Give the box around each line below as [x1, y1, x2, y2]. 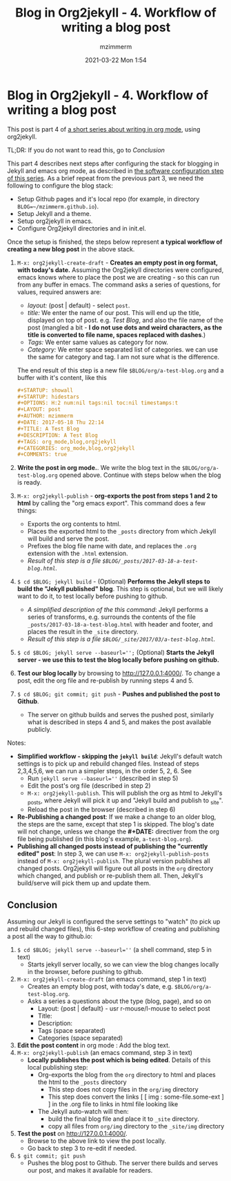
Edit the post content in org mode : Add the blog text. [17, 1040, 170, 1049]
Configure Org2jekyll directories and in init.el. [17, 224, 146, 233]
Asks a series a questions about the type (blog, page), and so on [27, 997, 212, 1005]
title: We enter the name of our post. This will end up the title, [27, 308, 201, 316]
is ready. [17, 478, 42, 487]
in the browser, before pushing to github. [27, 967, 143, 975]
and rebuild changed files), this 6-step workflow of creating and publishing [7, 924, 220, 932]
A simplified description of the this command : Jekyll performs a [27, 606, 209, 614]
